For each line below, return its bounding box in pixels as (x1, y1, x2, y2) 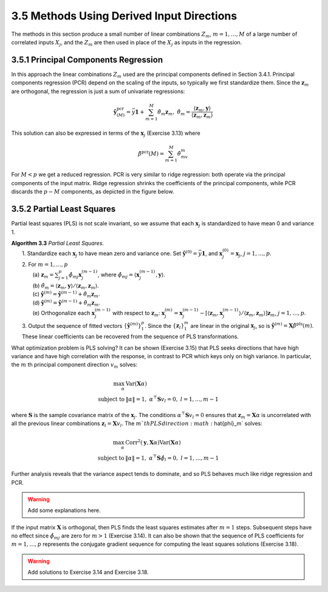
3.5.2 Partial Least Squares (11, 204, 116, 214)
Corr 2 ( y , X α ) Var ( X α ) (125, 438, 182, 446)
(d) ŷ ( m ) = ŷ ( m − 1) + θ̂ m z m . (32, 298, 101, 308)
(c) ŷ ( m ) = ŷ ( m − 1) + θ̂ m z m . (32, 290, 100, 299)
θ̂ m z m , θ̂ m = (157, 108, 191, 117)
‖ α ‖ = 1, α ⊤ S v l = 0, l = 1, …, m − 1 (125, 395, 219, 404)
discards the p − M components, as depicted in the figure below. (11, 188, 174, 196)
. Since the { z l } (145, 322, 185, 331)
